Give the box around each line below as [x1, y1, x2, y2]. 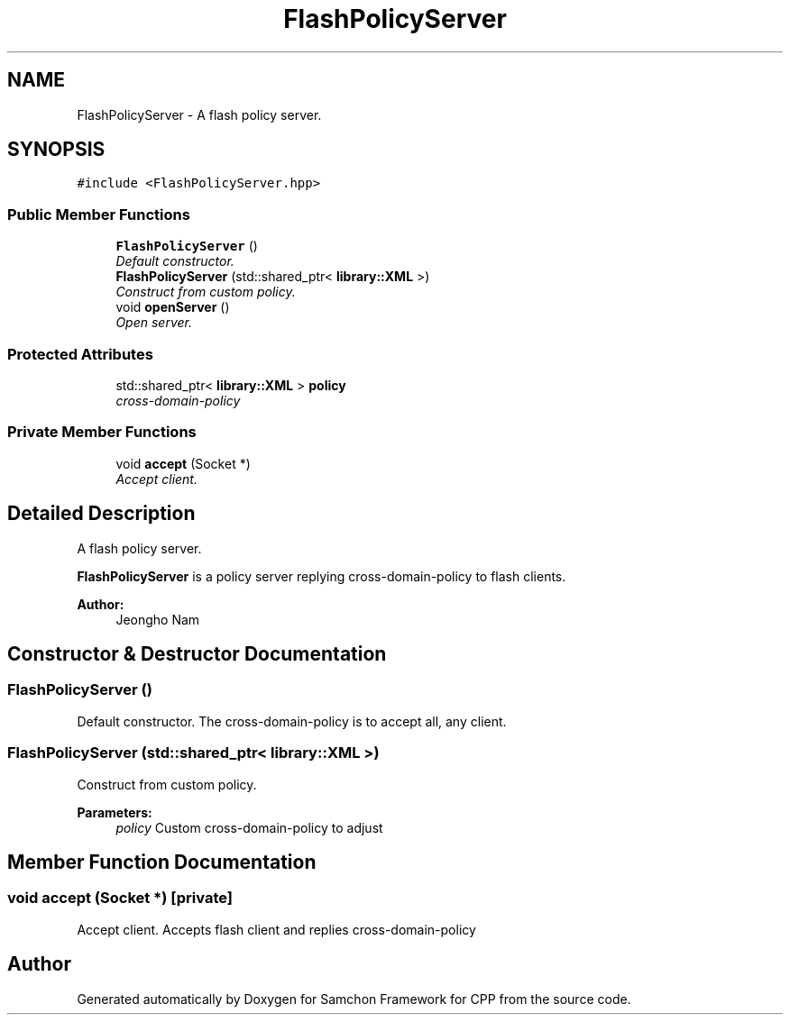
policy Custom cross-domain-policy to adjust [115, 819, 383, 835]
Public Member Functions [7, 205, 190, 224]
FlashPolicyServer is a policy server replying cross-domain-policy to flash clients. [77, 568, 566, 584]
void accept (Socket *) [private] [7, 889, 233, 908]
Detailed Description [7, 502, 196, 525]
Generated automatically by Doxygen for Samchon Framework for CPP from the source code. [77, 990, 631, 1007]
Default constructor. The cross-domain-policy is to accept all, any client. [77, 713, 507, 729]
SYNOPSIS [7, 138, 106, 161]
